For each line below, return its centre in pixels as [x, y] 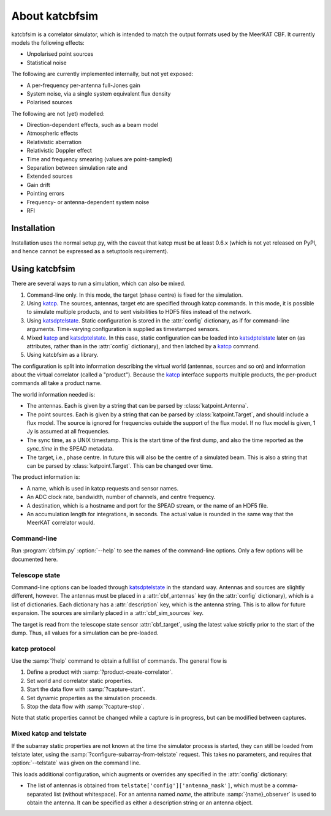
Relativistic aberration [54, 142]
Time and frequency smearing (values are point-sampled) [100, 159]
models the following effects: [48, 42]
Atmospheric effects [52, 133]
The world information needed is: [53, 394]
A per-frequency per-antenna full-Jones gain [83, 85]
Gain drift [38, 185]
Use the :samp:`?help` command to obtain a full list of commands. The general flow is [119, 661]
